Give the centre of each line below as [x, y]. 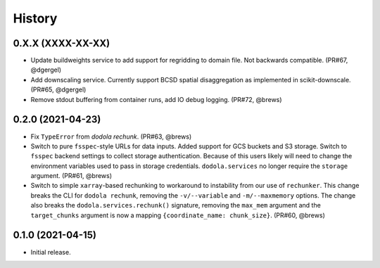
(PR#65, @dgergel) [58, 90]
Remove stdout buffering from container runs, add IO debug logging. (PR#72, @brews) [156, 99]
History [35, 18]
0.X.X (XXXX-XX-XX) [62, 43]
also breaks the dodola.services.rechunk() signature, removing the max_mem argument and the [176, 205]
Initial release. [51, 252]
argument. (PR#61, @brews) [71, 176]
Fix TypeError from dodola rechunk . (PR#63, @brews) [111, 136]
